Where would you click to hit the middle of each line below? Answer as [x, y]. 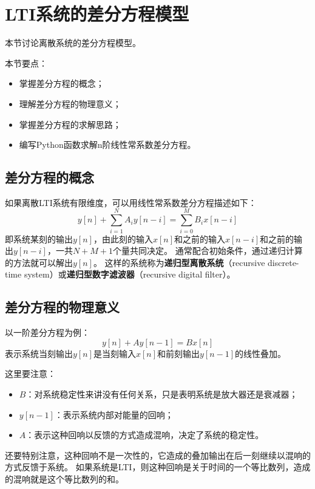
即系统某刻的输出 [39, 238]
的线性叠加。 [261, 353]
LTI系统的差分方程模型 [97, 14]
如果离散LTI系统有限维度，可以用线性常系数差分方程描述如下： [131, 202]
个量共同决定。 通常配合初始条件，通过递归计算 [208, 251]
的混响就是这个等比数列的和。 [64, 478]
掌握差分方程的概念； [62, 83]
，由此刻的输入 [123, 238]
